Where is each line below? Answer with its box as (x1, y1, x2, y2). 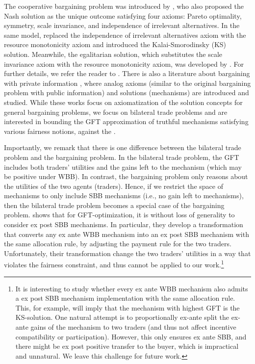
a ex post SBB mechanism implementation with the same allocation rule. (15, 293, 235, 303)
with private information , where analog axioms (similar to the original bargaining (4, 78, 251, 88)
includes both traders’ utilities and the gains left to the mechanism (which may (4, 161, 242, 172)
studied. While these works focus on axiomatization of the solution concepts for (4, 97, 243, 107)
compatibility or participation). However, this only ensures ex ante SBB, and (15, 331, 247, 341)
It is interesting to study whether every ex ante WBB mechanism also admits (15, 283, 248, 293)
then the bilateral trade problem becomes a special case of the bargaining (4, 200, 225, 210)
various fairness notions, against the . (4, 126, 116, 136)
